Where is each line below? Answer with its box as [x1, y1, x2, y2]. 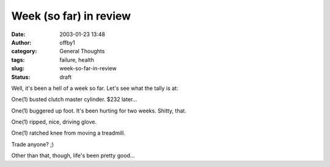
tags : [11, 56, 25, 64]
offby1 [59, 39, 76, 46]
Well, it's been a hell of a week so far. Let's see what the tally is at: [11, 84, 178, 92]
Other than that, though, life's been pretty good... [11, 152, 135, 159]
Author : [11, 39, 32, 46]
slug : [11, 65, 24, 72]
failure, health [59, 56, 94, 64]
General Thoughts [59, 48, 105, 55]
